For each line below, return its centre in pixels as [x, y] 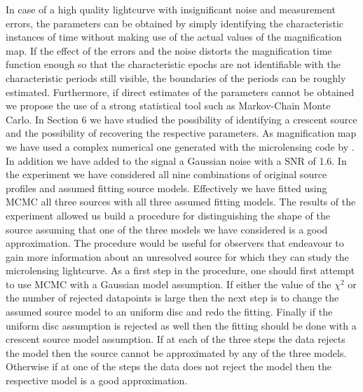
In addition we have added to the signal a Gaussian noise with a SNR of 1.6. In [176, 160]
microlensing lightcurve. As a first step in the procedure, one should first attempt [180, 270]
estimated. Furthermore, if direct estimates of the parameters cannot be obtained [180, 92]
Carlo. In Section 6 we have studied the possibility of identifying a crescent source [181, 119]
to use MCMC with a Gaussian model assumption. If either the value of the [169, 284]
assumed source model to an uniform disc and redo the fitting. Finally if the [169, 312]
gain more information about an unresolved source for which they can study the [177, 256]
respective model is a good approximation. [97, 380]
